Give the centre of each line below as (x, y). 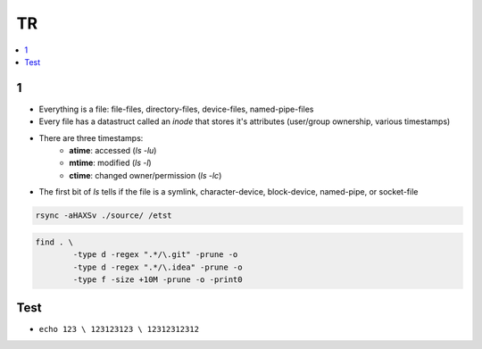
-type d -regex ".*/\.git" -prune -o (155, 255)
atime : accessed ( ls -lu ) (113, 151)
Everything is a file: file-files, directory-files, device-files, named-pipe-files (176, 109)
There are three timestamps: (91, 137)
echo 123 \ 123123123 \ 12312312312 (119, 329)
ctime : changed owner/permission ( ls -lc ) (145, 175)
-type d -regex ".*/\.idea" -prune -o (158, 267)
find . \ (54, 242)
